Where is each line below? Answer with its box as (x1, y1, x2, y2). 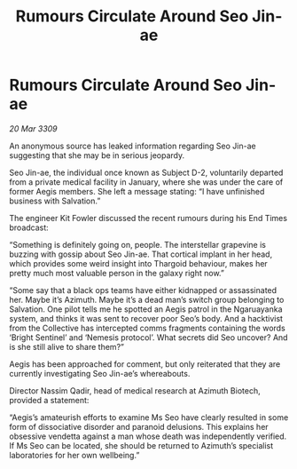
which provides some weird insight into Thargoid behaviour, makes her (9, 258, 268, 268)
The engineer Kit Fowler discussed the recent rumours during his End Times (9, 212, 288, 223)
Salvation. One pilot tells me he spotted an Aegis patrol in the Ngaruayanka (9, 304, 283, 314)
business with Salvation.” (9, 195, 101, 206)
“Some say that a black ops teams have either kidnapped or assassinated (9, 284, 277, 295)
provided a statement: (9, 394, 90, 405)
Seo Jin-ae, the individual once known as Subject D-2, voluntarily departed (9, 167, 284, 178)
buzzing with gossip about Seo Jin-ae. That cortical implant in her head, (9, 249, 273, 259)
